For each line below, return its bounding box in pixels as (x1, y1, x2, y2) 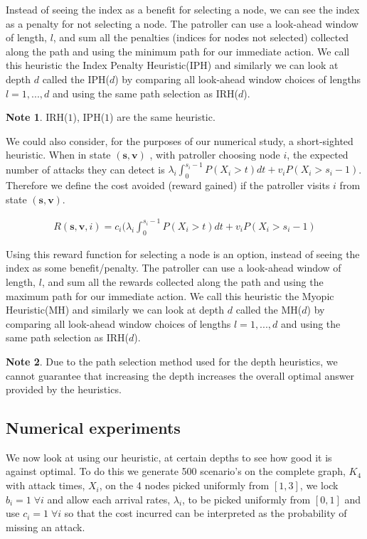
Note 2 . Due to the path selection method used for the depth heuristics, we (6, 353, 338, 368)
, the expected (287, 147, 349, 162)
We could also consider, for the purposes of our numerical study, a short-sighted (6, 133, 353, 148)
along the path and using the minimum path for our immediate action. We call (6, 43, 350, 58)
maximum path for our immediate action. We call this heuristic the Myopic (6, 288, 334, 303)
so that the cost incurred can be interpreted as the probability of (64, 506, 347, 521)
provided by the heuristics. (6, 382, 122, 397)
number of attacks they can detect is (6, 161, 165, 176)
